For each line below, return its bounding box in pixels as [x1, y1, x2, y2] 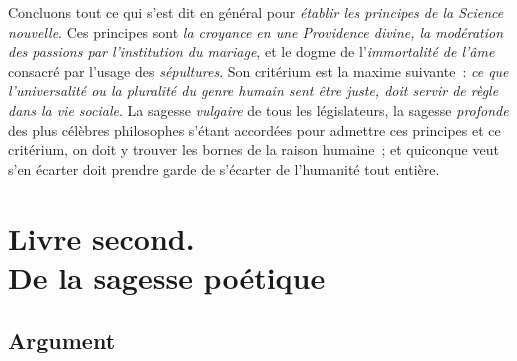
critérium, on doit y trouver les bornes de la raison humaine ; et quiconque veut [8, 139, 499, 160]
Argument [8, 325, 116, 356]
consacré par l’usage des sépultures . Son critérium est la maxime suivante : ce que [8, 60, 509, 81]
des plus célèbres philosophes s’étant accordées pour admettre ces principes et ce [8, 119, 501, 140]
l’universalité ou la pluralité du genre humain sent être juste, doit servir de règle [8, 80, 499, 101]
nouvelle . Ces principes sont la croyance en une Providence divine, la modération [8, 21, 504, 42]
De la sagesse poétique [8, 256, 326, 297]
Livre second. [8, 217, 195, 258]
